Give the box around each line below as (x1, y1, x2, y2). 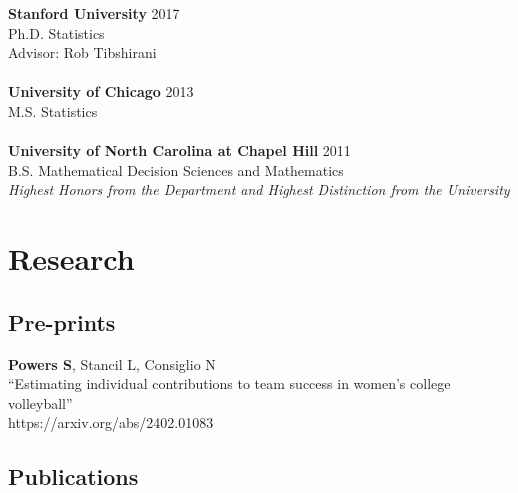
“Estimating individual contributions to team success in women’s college (8, 373, 451, 394)
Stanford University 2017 (8, 3, 180, 23)
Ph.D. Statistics (8, 22, 105, 43)
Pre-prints (8, 306, 116, 337)
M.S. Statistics (8, 100, 98, 121)
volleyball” (8, 392, 73, 413)
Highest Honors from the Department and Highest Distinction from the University (8, 179, 510, 200)
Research (8, 238, 135, 279)
